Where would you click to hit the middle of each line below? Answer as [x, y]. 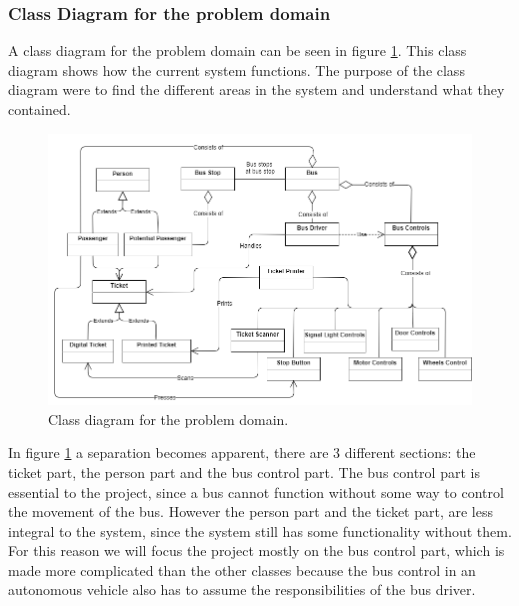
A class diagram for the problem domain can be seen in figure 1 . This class [237, 50]
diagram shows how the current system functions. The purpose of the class [236, 69]
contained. [39, 109]
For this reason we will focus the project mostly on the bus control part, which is [256, 550]
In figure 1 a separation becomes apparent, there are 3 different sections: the [242, 452]
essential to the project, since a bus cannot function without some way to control [256, 491]
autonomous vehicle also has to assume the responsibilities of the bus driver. [242, 589]
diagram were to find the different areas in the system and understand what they [256, 89]
